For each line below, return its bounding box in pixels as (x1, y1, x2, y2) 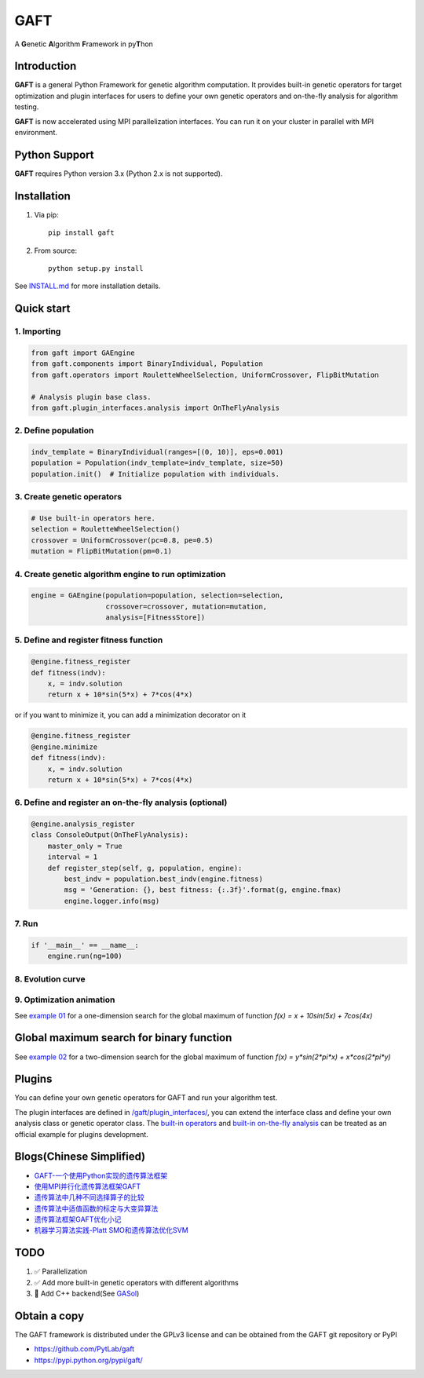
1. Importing (14, 326, 61, 337)
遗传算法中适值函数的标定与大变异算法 (34, 1204, 159, 1213)
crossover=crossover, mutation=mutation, (105, 601, 268, 611)
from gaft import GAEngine (31, 348, 135, 357)
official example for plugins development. (14, 1129, 148, 1139)
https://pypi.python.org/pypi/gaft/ (34, 1355, 143, 1365)
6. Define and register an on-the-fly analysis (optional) (14, 797, 228, 808)
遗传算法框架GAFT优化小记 (34, 1215, 122, 1224)
